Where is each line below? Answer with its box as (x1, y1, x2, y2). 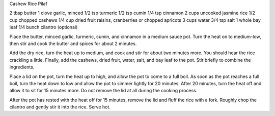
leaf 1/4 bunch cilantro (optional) (9, 24, 78, 30)
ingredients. (9, 64, 35, 70)
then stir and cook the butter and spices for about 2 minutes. (9, 41, 137, 47)
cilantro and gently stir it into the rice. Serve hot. (9, 104, 111, 110)
